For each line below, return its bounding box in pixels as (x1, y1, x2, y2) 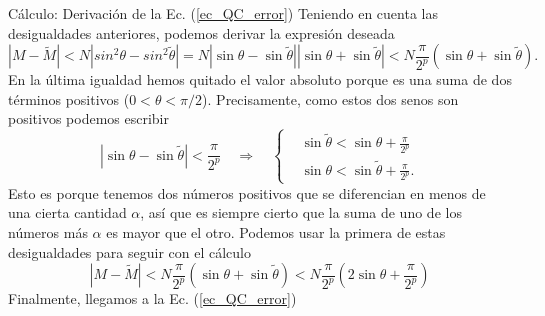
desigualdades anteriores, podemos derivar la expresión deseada (8, 22, 395, 43)
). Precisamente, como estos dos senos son (202, 88, 459, 109)
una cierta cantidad (8, 202, 127, 223)
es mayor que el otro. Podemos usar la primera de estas (106, 221, 446, 242)
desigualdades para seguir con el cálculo (8, 241, 251, 262)
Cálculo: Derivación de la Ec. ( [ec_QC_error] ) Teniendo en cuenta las (8, 3, 438, 23)
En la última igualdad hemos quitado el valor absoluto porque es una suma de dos (8, 69, 512, 90)
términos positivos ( (8, 88, 130, 109)
